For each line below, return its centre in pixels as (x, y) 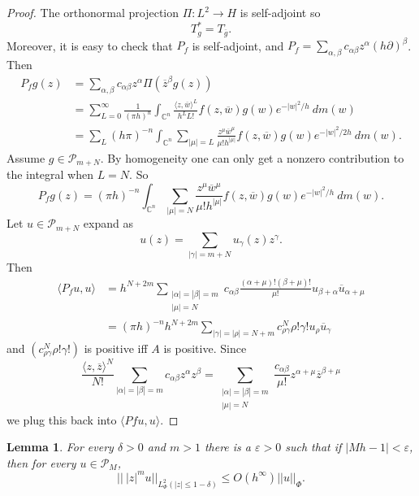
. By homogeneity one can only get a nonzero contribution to (252, 157)
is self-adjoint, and (238, 45)
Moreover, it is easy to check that (90, 45)
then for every (41, 462)
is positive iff (116, 348)
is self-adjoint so (280, 12)
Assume (26, 157)
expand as (108, 223)
